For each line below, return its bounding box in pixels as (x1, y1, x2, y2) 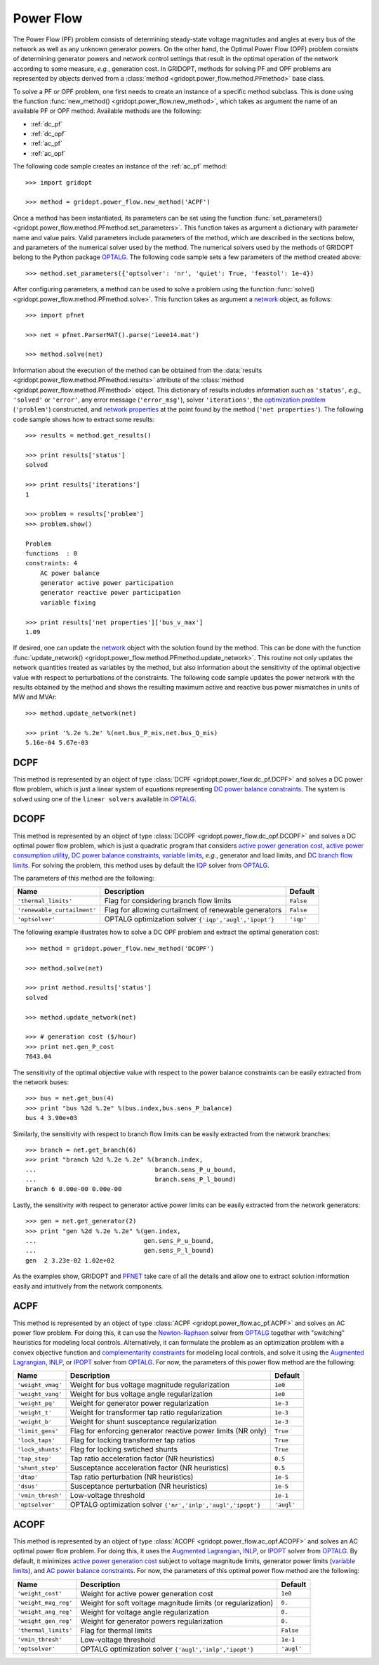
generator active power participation (39, 579, 174, 587)
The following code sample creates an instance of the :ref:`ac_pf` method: (13, 162, 227, 171)
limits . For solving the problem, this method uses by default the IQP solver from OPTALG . (13, 861, 270, 869)
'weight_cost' (17, 1590, 62, 1598)
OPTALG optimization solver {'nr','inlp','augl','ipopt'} (69, 1500, 261, 1510)
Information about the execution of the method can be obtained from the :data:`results (13, 366, 262, 374)
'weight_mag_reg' (17, 1599, 73, 1607)
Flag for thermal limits (80, 1626, 152, 1636)
